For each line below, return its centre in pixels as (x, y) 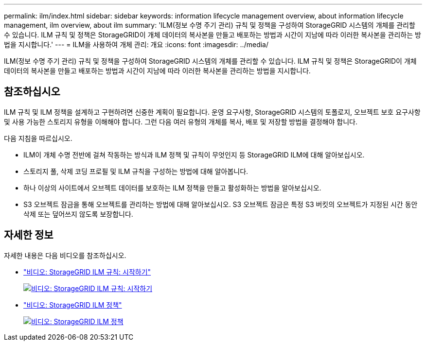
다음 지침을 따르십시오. (38, 138)
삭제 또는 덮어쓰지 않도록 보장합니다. (78, 214)
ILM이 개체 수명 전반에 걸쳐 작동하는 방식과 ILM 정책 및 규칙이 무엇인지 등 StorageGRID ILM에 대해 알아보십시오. (194, 155)
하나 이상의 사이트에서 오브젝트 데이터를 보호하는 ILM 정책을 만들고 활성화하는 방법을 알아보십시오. (172, 188)
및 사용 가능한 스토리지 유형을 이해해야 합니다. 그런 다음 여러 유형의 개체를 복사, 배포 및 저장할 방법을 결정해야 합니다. (181, 121)
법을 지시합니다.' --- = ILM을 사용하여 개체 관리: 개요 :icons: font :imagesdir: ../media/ (136, 44)
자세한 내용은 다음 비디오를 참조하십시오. (65, 255)
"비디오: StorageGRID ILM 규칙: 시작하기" (87, 272)
